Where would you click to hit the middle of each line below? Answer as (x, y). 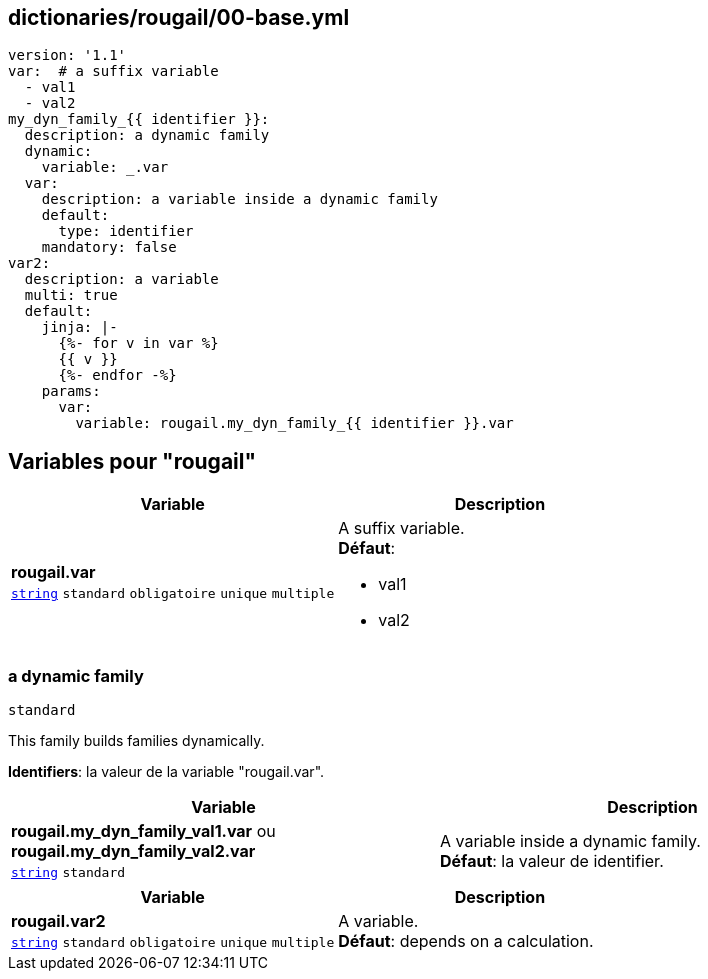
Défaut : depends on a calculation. (466, 941)
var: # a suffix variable (113, 71)
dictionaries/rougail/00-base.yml (179, 17)
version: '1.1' (67, 55)
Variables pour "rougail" (132, 461)
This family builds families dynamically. (136, 741)
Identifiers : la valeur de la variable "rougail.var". (166, 772)
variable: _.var (105, 167)
